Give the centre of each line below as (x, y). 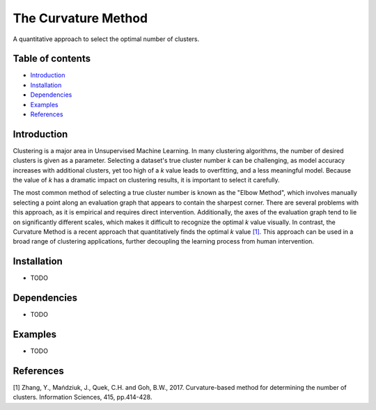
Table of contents (52, 59)
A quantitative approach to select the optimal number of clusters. (106, 39)
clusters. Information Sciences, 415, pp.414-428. (83, 397)
